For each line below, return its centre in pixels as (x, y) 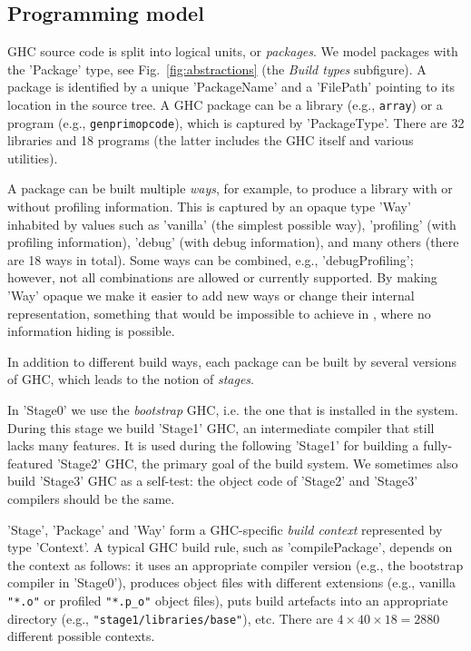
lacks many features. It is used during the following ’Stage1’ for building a (213, 445)
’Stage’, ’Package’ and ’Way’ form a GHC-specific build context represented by (225, 529)
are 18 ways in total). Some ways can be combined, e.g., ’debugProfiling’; (211, 259)
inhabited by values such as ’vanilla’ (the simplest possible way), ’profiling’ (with (232, 224)
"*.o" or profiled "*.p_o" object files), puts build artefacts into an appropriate (228, 600)
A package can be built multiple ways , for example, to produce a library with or (230, 188)
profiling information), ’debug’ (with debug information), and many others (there (233, 242)
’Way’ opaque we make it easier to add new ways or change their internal (211, 296)
